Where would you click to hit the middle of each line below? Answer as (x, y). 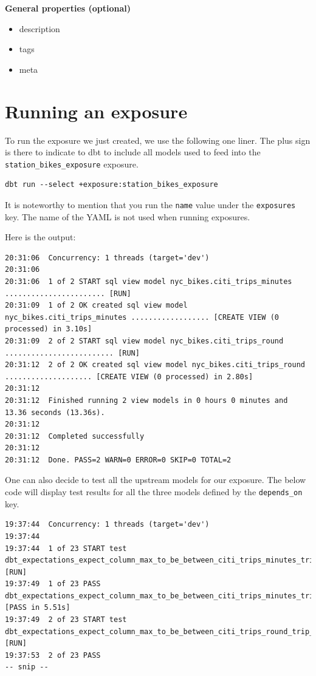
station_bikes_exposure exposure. (72, 164)
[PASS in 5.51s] (38, 608)
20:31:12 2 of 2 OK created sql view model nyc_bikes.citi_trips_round (155, 365)
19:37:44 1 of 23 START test (66, 548)
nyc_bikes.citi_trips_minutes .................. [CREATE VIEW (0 (142, 317)
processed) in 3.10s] (49, 329)
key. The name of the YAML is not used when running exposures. (128, 216)
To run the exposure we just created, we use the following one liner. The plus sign (158, 140)
